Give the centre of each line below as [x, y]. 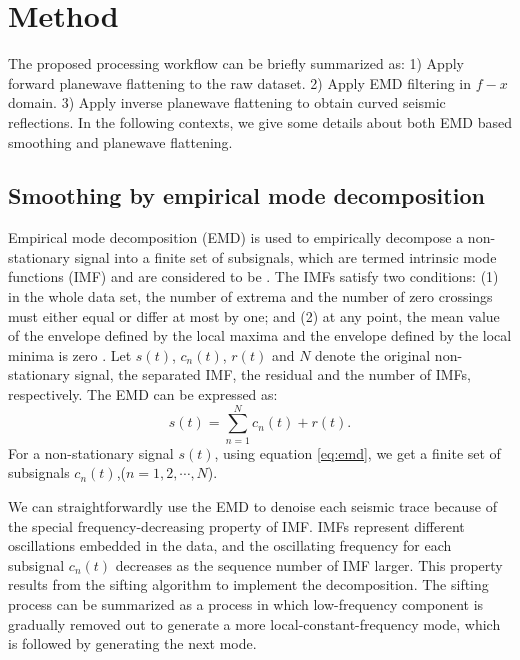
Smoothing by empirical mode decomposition [246, 195]
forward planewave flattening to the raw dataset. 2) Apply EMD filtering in [240, 82]
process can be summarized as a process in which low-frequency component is [246, 603]
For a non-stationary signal [91, 452]
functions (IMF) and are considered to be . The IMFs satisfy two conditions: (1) [253, 276]
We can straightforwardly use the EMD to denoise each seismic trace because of [253, 505]
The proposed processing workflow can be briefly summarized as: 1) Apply [236, 63]
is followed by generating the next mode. [132, 643]
